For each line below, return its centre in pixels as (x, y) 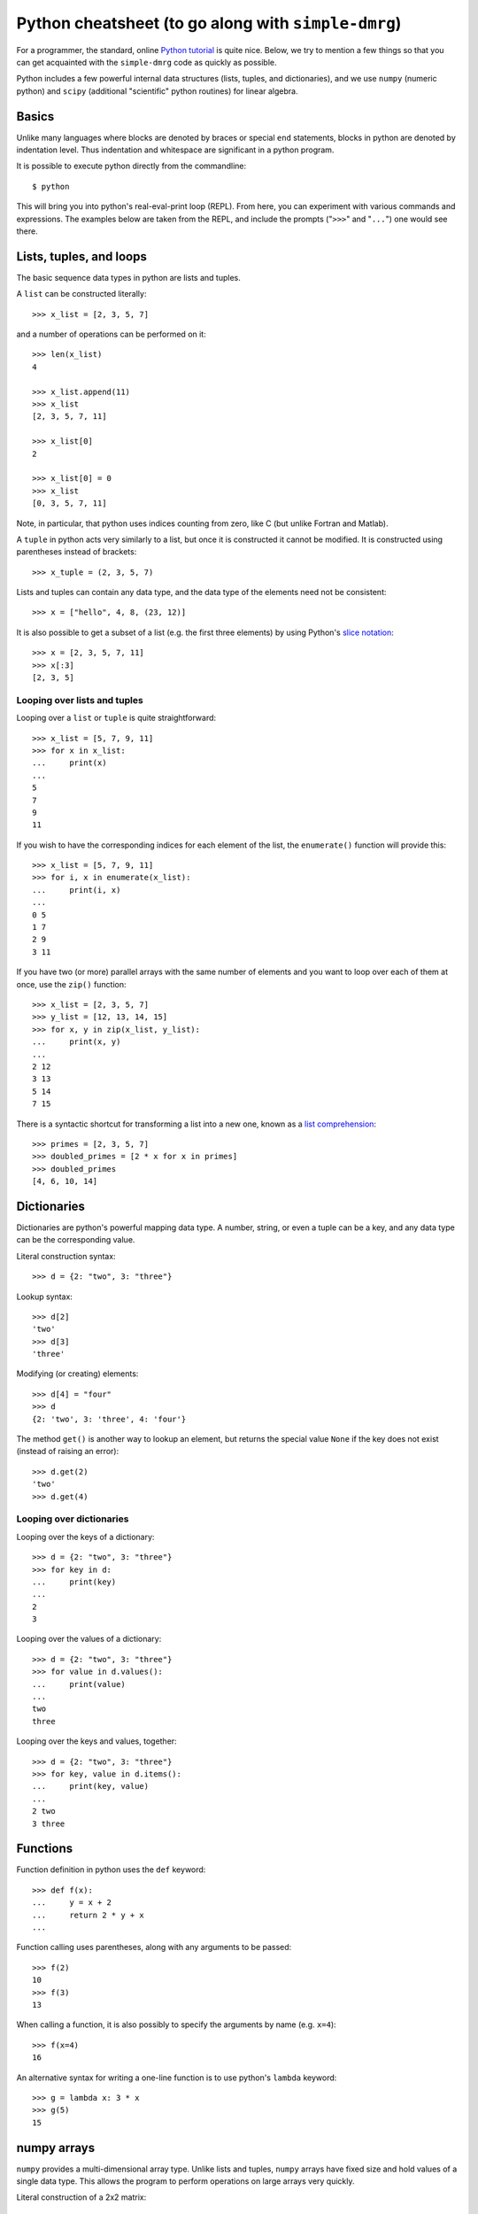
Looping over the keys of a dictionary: (85, 1537)
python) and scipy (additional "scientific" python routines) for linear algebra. (157, 91)
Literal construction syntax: (66, 1256)
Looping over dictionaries (73, 1519)
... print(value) (79, 1684)
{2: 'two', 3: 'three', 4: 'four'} (109, 1419)
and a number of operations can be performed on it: (112, 334)
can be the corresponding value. (76, 1240)
